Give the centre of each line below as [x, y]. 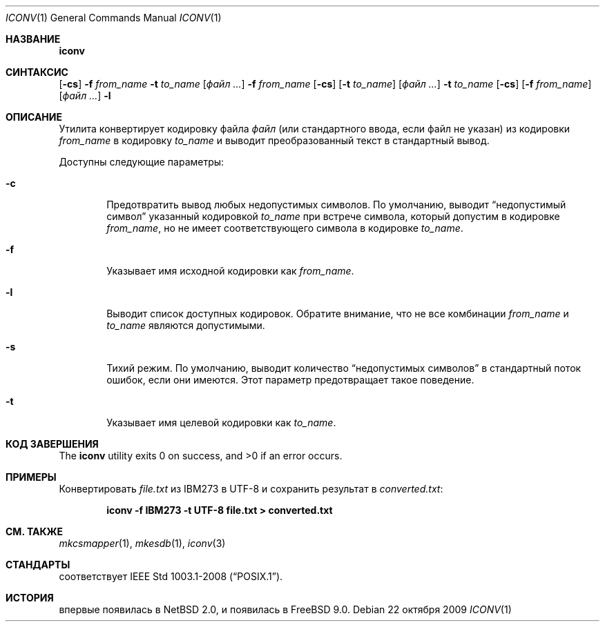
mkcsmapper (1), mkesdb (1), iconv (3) [142, 543]
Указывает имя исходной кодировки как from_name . [230, 271]
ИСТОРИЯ [30, 598]
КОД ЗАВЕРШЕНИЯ [52, 444]
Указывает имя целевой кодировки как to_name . [221, 422]
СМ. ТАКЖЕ [35, 531]
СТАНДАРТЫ [38, 565]
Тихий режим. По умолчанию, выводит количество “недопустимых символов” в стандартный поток [344, 368]
